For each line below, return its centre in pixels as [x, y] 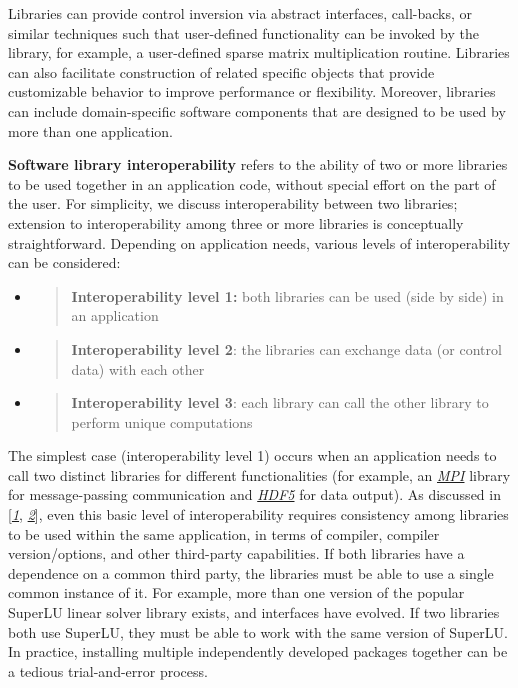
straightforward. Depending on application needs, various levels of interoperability [259, 242]
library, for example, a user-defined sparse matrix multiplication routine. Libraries [259, 52]
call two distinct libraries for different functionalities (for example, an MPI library [259, 474]
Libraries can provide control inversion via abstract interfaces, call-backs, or [240, 13]
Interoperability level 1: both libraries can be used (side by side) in [287, 295]
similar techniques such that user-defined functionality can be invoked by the [243, 32]
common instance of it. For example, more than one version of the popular [236, 592]
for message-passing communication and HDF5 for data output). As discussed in [254, 494]
